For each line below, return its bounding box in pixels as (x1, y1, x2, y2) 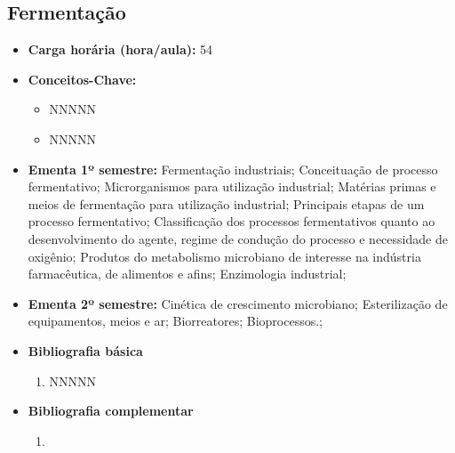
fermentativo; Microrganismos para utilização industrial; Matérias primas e (28, 177, 436, 196)
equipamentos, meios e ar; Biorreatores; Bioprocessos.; (28, 311, 323, 330)
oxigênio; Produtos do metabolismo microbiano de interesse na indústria (28, 247, 421, 265)
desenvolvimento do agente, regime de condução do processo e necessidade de (28, 229, 448, 247)
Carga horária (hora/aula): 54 (28, 40, 213, 59)
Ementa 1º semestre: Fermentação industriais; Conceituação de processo (28, 159, 438, 178)
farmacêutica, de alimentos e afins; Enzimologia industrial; (28, 264, 347, 283)
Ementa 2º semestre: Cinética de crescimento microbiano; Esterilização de (28, 294, 448, 312)
